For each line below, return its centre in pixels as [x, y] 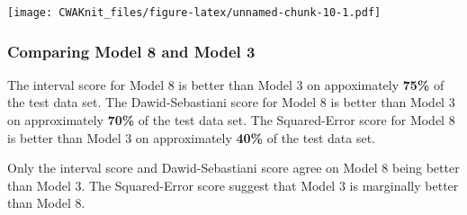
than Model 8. [46, 203]
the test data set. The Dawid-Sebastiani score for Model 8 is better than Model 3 [231, 102]
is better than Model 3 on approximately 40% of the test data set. [191, 137]
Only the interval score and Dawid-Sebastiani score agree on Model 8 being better [233, 168]
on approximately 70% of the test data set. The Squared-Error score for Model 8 [231, 120]
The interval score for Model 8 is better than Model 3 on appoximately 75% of [226, 84]
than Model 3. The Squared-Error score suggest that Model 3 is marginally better [233, 185]
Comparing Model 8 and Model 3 [131, 51]
